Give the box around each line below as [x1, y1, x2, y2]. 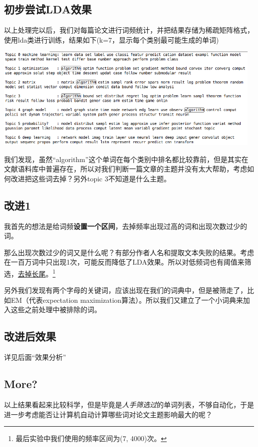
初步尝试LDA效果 [4, 1, 92, 17]
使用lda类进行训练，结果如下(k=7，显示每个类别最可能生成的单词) [4, 34, 219, 45]
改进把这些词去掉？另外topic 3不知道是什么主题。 [10, 173, 171, 183]
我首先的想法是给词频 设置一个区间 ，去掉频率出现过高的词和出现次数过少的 [4, 221, 247, 231]
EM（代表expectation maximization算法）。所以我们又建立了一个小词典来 [10, 294, 243, 305]
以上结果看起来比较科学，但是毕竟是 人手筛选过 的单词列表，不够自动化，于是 [4, 399, 254, 410]
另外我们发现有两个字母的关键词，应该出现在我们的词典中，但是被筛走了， [4, 285, 247, 295]
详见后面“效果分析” [4, 352, 66, 362]
